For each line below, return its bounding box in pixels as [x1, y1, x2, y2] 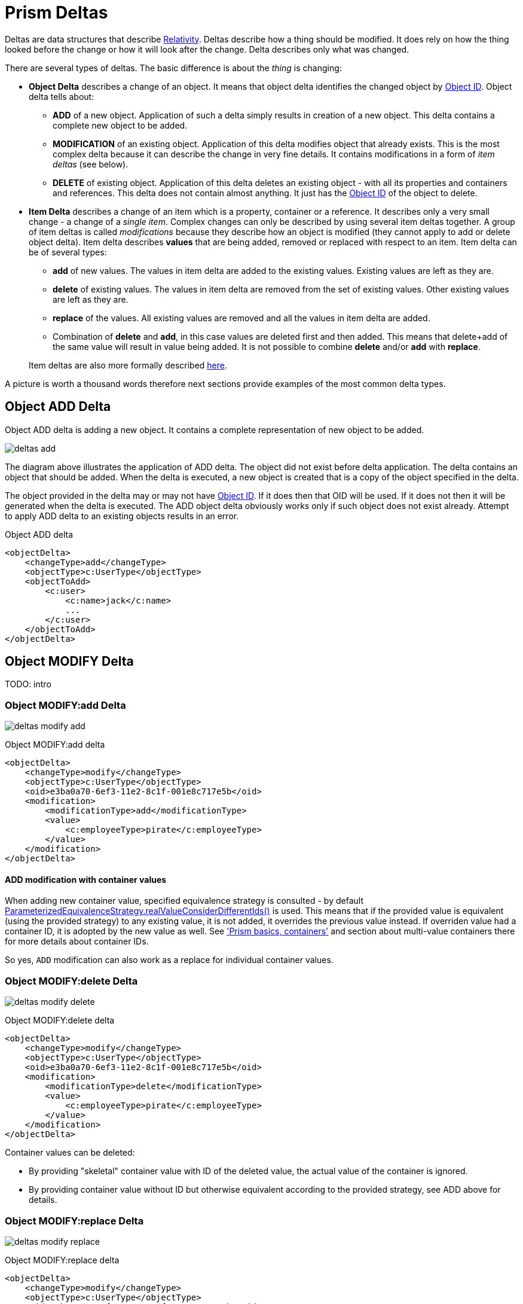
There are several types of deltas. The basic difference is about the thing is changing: [5, 62, 342, 73]
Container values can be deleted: [5, 1147, 135, 1158]
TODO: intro [5, 679, 51, 690]
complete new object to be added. [53, 120, 188, 130]
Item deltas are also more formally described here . [29, 359, 227, 370]
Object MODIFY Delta [5, 654, 134, 669]
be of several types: [29, 246, 107, 257]
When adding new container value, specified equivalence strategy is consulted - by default [5, 895, 363, 906]
